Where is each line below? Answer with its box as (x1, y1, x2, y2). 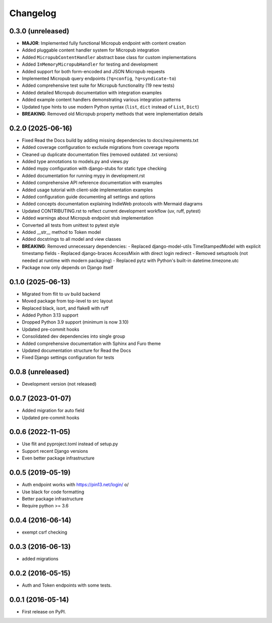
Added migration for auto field (22, 407, 85, 413)
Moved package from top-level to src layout (22, 298, 113, 304)
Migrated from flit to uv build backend (22, 291, 101, 297)
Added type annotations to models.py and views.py (22, 159, 129, 165)
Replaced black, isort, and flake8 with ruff (22, 305, 109, 311)
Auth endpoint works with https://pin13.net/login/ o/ (22, 482, 129, 488)
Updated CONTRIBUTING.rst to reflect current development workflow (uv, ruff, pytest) (22, 207, 201, 214)
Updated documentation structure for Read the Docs (22, 347, 131, 353)
